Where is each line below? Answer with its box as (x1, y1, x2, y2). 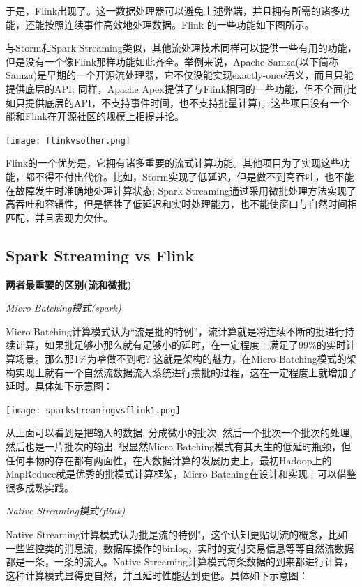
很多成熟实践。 (6, 480, 74, 494)
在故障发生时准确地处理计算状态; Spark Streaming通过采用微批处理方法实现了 (6, 183, 356, 197)
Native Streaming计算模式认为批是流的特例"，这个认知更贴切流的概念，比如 (6, 526, 348, 541)
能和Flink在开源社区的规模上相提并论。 (6, 109, 185, 123)
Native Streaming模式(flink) (6, 503, 126, 518)
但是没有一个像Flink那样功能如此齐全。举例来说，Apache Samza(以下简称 (6, 54, 338, 68)
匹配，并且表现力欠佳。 (6, 210, 113, 224)
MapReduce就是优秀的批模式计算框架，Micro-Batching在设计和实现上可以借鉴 (6, 466, 356, 481)
